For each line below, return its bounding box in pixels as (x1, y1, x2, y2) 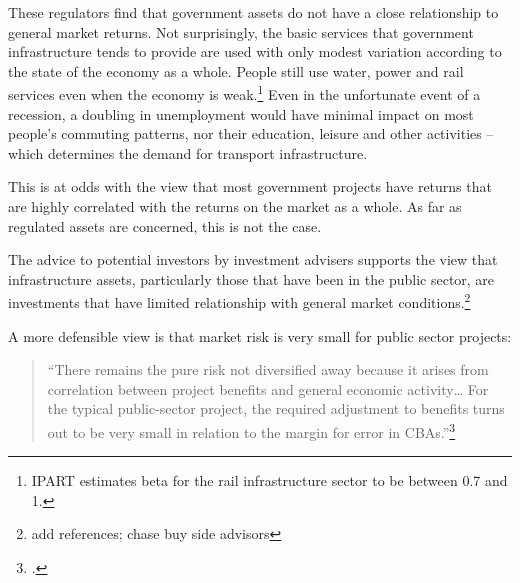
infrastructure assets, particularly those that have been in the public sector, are (8, 268, 495, 289)
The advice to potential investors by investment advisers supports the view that (8, 249, 498, 270)
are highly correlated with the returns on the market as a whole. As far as (8, 196, 462, 216)
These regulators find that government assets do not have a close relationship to (8, 2, 499, 22)
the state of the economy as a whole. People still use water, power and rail (8, 60, 464, 81)
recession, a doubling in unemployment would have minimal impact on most (8, 103, 474, 124)
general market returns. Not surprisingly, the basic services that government (8, 21, 474, 42)
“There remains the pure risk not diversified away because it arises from (47, 359, 489, 380)
